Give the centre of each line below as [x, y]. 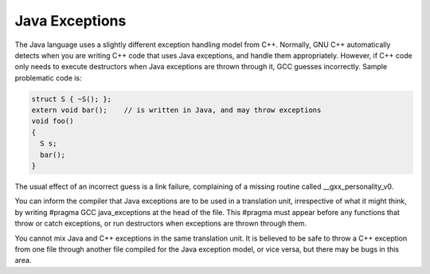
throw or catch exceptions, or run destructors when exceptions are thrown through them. [161, 224]
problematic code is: [49, 78]
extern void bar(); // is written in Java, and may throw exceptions [176, 110]
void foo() [53, 121]
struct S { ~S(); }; [71, 99]
